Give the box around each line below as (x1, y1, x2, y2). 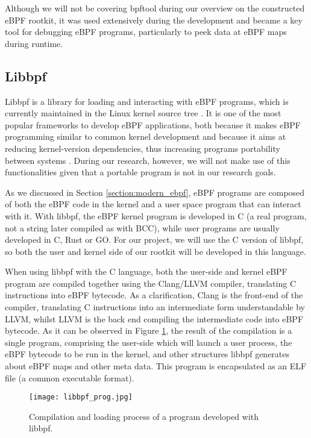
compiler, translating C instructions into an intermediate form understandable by (5, 301, 305, 313)
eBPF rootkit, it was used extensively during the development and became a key (5, 13, 303, 26)
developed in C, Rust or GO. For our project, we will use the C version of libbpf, (5, 233, 304, 246)
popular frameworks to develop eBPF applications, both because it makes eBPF (5, 118, 301, 131)
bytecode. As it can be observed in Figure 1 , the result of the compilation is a (5, 324, 292, 337)
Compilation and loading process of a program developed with (29, 410, 259, 422)
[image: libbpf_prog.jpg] (29, 393, 133, 402)
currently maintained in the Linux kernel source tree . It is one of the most (5, 107, 281, 119)
